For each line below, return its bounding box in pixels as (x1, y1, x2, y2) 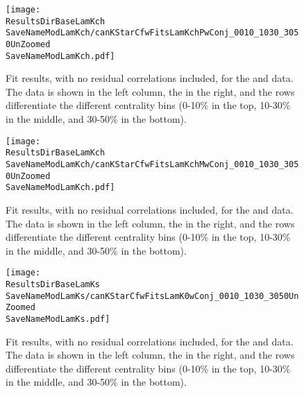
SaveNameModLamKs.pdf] (6, 314, 110, 324)
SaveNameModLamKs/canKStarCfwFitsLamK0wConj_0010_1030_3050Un (6, 291, 299, 301)
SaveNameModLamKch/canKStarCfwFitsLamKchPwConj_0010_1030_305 (6, 28, 299, 38)
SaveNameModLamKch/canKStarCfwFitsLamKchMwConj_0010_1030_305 (6, 159, 299, 169)
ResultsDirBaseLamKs (6, 279, 101, 289)
